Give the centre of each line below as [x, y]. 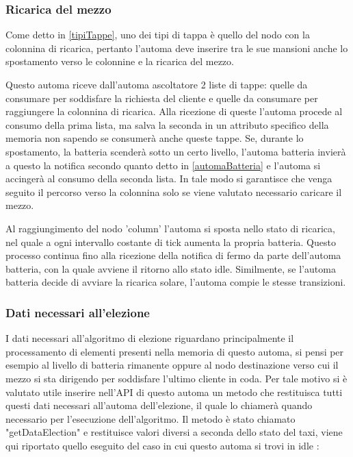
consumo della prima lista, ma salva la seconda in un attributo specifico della [167, 124]
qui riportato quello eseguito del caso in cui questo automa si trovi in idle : [162, 445]
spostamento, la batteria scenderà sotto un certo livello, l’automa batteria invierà [176, 151]
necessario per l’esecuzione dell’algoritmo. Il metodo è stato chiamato [151, 418]
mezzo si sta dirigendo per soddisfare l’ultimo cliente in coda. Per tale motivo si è [176, 378]
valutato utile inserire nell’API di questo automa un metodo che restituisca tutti [174, 392]
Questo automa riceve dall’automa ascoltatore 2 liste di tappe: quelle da [157, 84]
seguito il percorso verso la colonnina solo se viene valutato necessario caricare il [174, 192]
